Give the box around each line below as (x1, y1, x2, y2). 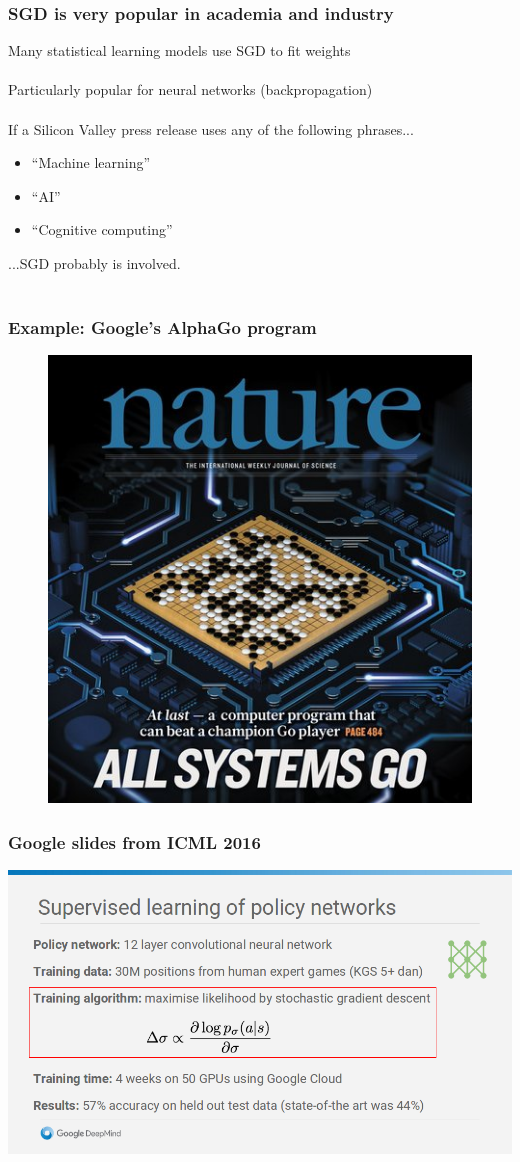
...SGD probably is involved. (8, 252, 181, 273)
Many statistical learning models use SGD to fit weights (8, 40, 351, 61)
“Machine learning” (31, 152, 151, 173)
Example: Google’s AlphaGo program (8, 315, 317, 340)
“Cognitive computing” (31, 219, 173, 240)
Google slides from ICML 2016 (8, 829, 261, 854)
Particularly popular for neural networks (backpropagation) (8, 79, 373, 100)
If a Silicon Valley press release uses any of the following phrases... (8, 118, 414, 139)
